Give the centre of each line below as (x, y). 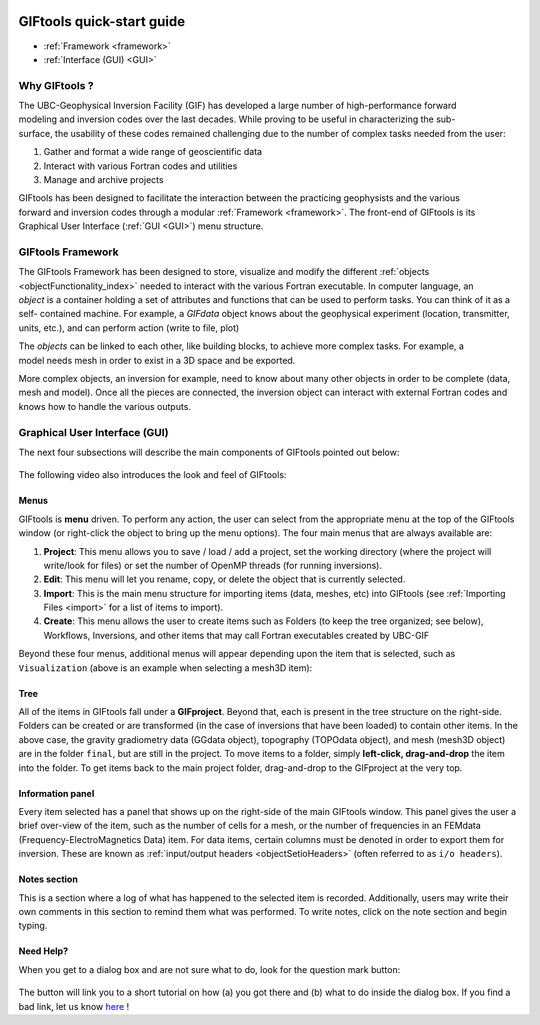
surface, (36, 133)
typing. (33, 926)
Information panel (56, 793)
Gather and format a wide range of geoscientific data (153, 152)
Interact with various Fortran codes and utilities (140, 166)
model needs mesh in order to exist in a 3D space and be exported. (157, 360)
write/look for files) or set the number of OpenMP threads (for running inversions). (212, 565)
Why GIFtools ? (56, 85)
